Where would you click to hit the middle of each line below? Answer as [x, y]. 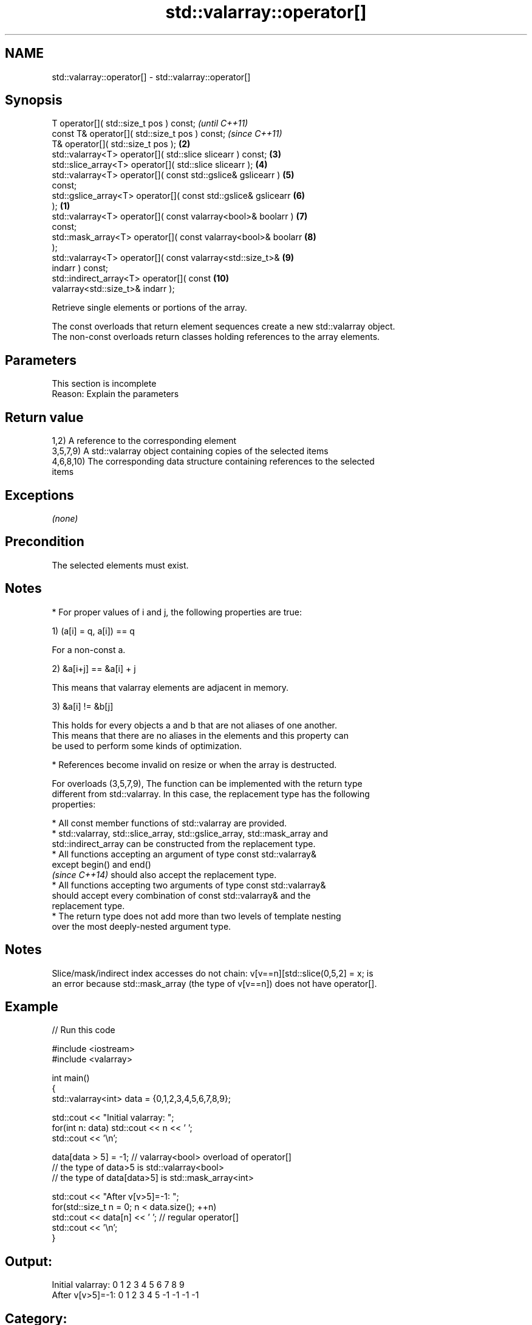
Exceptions [39, 495]
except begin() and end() [101, 864]
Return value [44, 417]
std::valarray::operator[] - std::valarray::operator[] [151, 77]
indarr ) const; [80, 268]
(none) [65, 518]
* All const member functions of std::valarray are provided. [169, 823]
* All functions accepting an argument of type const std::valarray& [184, 854]
